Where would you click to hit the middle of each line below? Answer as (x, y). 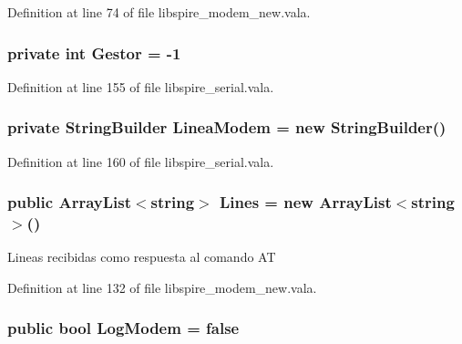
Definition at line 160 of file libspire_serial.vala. (141, 161)
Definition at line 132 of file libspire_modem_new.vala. (162, 287)
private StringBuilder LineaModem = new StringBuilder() (227, 127)
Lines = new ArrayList (306, 202)
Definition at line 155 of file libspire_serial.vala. (141, 86)
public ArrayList (69, 202)
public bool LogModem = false (123, 328)
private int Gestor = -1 (94, 52)
